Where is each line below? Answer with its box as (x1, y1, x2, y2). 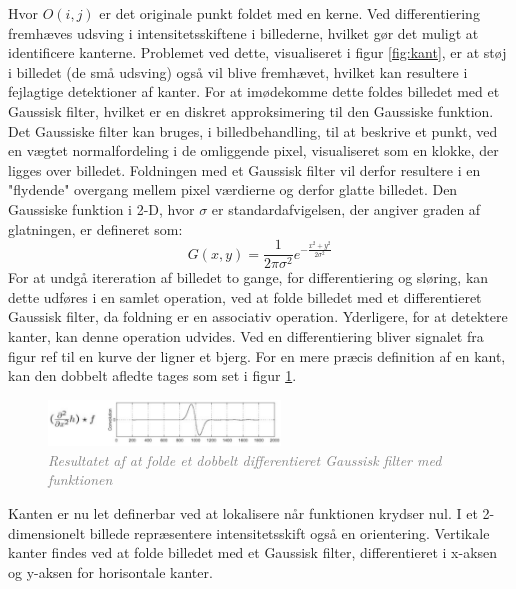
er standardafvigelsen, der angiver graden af (211, 198, 481, 219)
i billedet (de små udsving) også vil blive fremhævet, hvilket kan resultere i (8, 61, 468, 82)
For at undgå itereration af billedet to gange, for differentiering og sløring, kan (8, 267, 489, 288)
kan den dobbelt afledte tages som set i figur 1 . (8, 365, 297, 386)
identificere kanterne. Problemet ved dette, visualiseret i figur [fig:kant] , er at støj (8, 42, 507, 63)
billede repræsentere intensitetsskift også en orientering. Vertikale (89, 522, 490, 543)
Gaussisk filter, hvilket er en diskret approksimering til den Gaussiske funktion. (8, 100, 494, 121)
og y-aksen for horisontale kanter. (8, 561, 213, 582)
